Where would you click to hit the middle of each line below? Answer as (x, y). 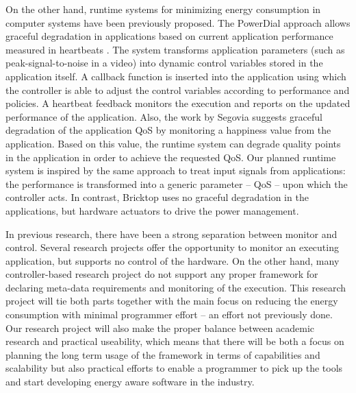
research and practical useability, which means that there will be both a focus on (175, 341)
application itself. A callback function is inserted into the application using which (176, 76)
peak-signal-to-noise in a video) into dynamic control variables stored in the (164, 63)
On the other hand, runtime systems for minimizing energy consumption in (163, 9)
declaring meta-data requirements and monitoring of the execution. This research (176, 287)
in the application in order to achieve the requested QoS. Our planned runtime (171, 157)
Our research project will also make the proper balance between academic (160, 327)
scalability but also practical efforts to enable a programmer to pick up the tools (174, 368)
